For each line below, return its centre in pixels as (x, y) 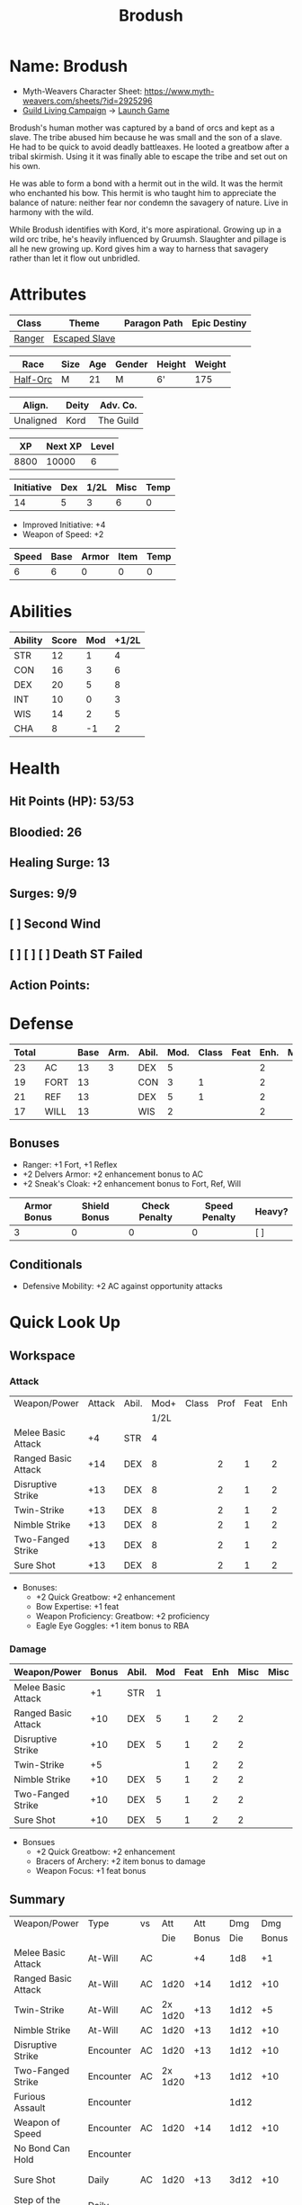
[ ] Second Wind (55, 923)
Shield (95, 1206)
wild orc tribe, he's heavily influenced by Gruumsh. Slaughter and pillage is (148, 238)
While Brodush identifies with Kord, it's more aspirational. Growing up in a (145, 229)
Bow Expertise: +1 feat (77, 1607)
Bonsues (39, 1842)
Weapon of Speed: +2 (63, 534)
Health (35, 768)
